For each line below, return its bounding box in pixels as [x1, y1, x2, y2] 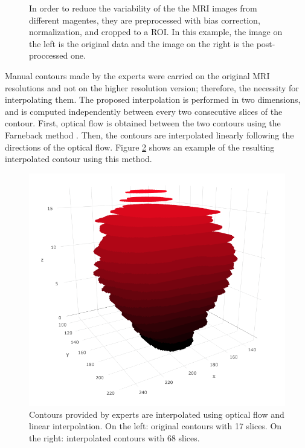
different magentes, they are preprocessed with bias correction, [29, 13, 260, 26]
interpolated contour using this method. [5, 152, 152, 165]
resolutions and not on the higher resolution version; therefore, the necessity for [5, 81, 299, 94]
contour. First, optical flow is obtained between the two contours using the [5, 117, 281, 129]
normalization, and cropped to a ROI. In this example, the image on [29, 25, 283, 38]
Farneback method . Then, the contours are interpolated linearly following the [5, 128, 294, 141]
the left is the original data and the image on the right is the [29, 37, 254, 50]
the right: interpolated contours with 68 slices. [29, 431, 200, 444]
